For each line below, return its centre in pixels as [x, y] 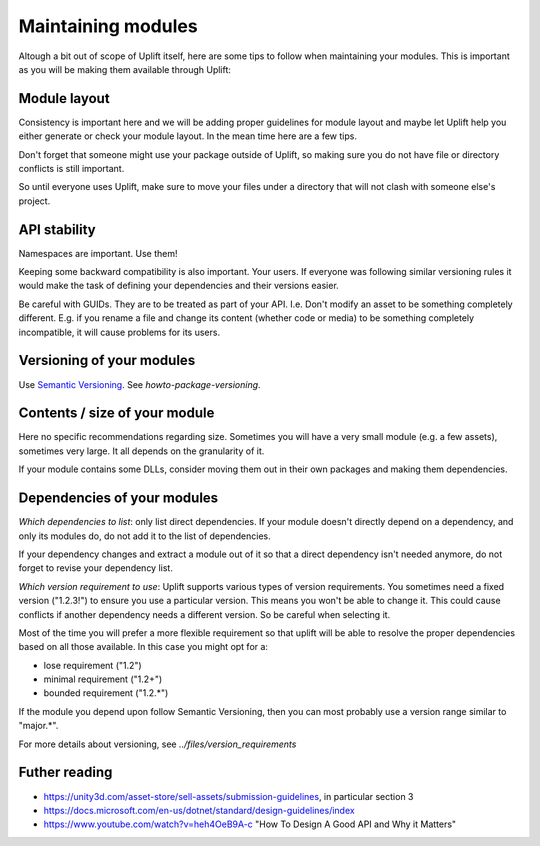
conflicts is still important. [71, 169]
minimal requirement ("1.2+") [103, 679]
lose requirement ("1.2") [92, 665]
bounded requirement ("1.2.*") [106, 693]
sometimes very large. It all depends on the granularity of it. [141, 451]
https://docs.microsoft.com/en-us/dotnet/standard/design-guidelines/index [199, 810]
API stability [57, 229]
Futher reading [65, 772]
